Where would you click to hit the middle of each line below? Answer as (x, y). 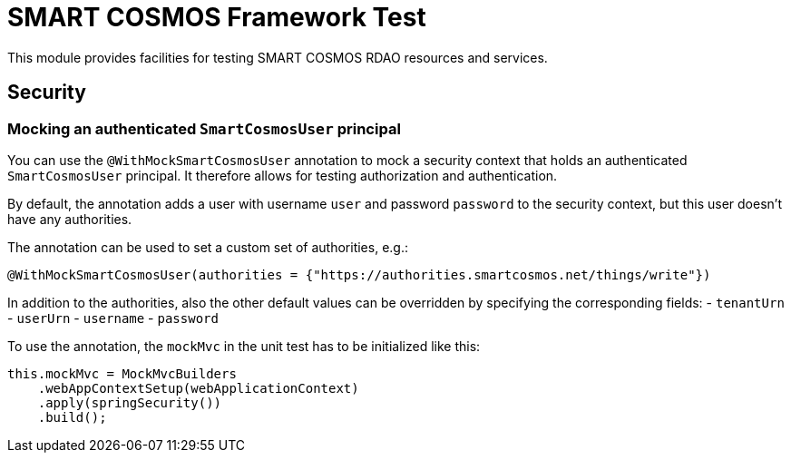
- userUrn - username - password (113, 318)
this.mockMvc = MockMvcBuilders (122, 373)
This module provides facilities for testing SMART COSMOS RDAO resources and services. (278, 57)
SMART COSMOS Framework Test (217, 17)
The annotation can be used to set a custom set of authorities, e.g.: (208, 247)
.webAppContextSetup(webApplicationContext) (198, 388)
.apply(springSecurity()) (130, 402)
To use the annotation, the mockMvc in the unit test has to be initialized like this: (244, 346)
